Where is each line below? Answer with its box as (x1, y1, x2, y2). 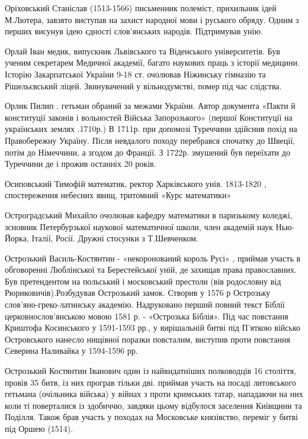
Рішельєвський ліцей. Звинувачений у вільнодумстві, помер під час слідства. (5, 79, 282, 92)
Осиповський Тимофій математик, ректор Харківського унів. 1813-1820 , (5, 177, 267, 189)
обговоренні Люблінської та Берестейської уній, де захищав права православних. (5, 263, 297, 276)
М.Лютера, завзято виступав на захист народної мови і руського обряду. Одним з (5, 13, 299, 25)
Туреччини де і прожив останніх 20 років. (5, 157, 156, 170)
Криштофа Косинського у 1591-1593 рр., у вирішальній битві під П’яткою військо (5, 321, 301, 334)
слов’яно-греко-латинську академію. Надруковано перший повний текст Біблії (5, 298, 285, 311)
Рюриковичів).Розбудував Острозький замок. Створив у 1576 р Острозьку (5, 286, 271, 299)
